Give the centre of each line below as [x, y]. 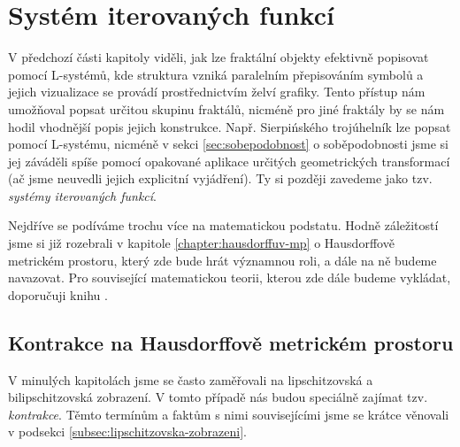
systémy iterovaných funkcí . [82, 195]
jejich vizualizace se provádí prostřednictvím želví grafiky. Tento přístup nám [217, 92]
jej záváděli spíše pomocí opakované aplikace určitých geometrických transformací [229, 161]
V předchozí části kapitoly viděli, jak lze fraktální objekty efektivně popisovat [218, 57]
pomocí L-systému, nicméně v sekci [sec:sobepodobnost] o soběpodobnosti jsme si [228, 144]
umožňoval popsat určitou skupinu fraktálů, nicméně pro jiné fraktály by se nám [226, 108]
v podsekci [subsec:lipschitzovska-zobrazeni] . [127, 432]
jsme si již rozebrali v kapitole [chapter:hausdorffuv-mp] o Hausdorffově [201, 243]
